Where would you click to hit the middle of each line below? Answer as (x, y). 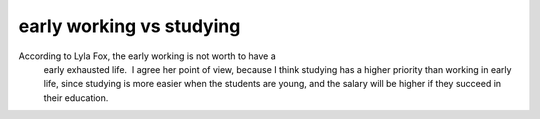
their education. (76, 97)
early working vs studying (129, 26)
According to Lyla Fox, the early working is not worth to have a (147, 56)
